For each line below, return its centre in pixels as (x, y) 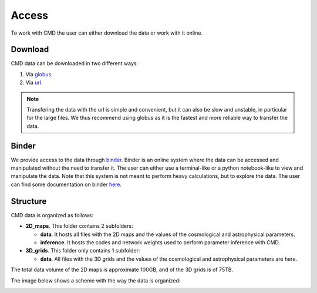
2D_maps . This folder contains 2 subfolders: (79, 226)
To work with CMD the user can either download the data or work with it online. (107, 33)
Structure (29, 201)
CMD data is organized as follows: (52, 215)
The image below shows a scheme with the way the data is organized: (96, 280)
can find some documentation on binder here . (66, 184)
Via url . (34, 83)
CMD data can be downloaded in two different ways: (74, 63)
